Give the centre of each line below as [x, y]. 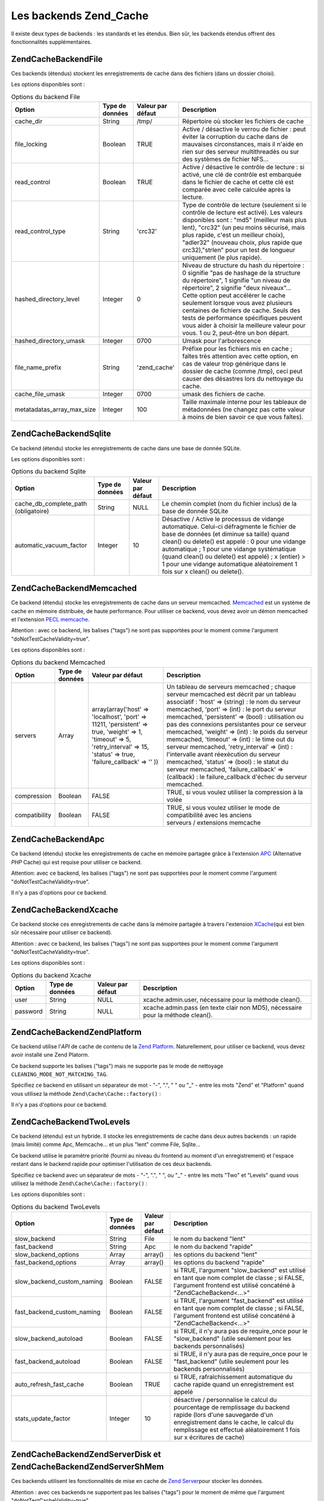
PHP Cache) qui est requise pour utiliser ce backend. [76, 862]
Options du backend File [46, 97]
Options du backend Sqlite [49, 471]
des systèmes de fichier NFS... [226, 159]
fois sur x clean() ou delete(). [203, 572]
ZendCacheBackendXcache [65, 910]
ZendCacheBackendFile [57, 59]
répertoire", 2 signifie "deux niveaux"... [237, 288]
